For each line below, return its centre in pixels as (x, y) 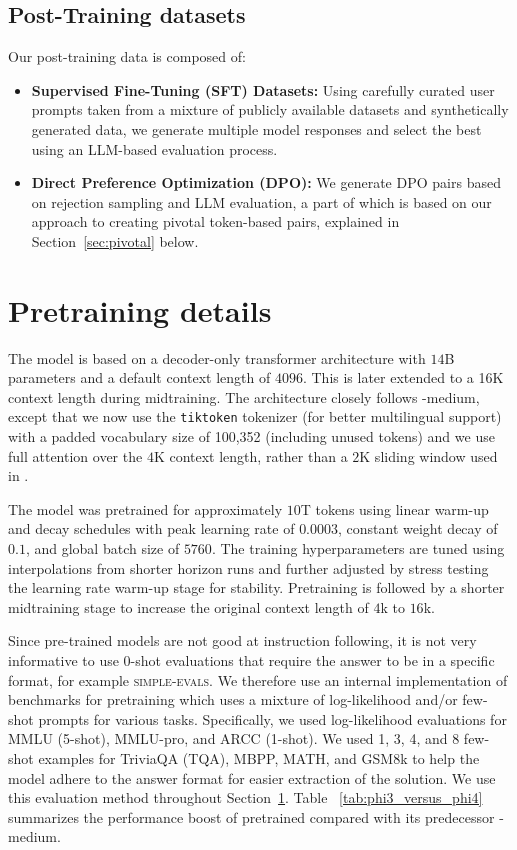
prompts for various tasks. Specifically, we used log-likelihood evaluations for (272, 718)
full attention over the (75, 455)
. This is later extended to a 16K (403, 377)
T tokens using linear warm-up (394, 508)
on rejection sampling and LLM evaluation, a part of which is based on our (261, 201)
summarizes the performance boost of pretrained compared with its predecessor (251, 816)
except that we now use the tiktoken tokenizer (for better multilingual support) (255, 416)
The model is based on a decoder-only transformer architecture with (217, 357)
